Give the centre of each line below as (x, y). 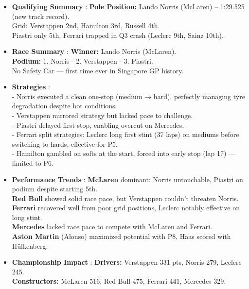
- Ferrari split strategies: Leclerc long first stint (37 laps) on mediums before (125, 134)
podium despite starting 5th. (55, 189)
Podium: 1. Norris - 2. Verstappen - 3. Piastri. (82, 60)
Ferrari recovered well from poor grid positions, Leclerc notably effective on (126, 208)
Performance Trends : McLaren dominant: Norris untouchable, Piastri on (127, 179)
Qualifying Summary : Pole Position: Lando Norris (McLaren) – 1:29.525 (128, 6)
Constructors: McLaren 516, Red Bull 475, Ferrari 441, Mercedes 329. (119, 281)
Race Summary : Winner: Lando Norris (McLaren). (94, 51)
